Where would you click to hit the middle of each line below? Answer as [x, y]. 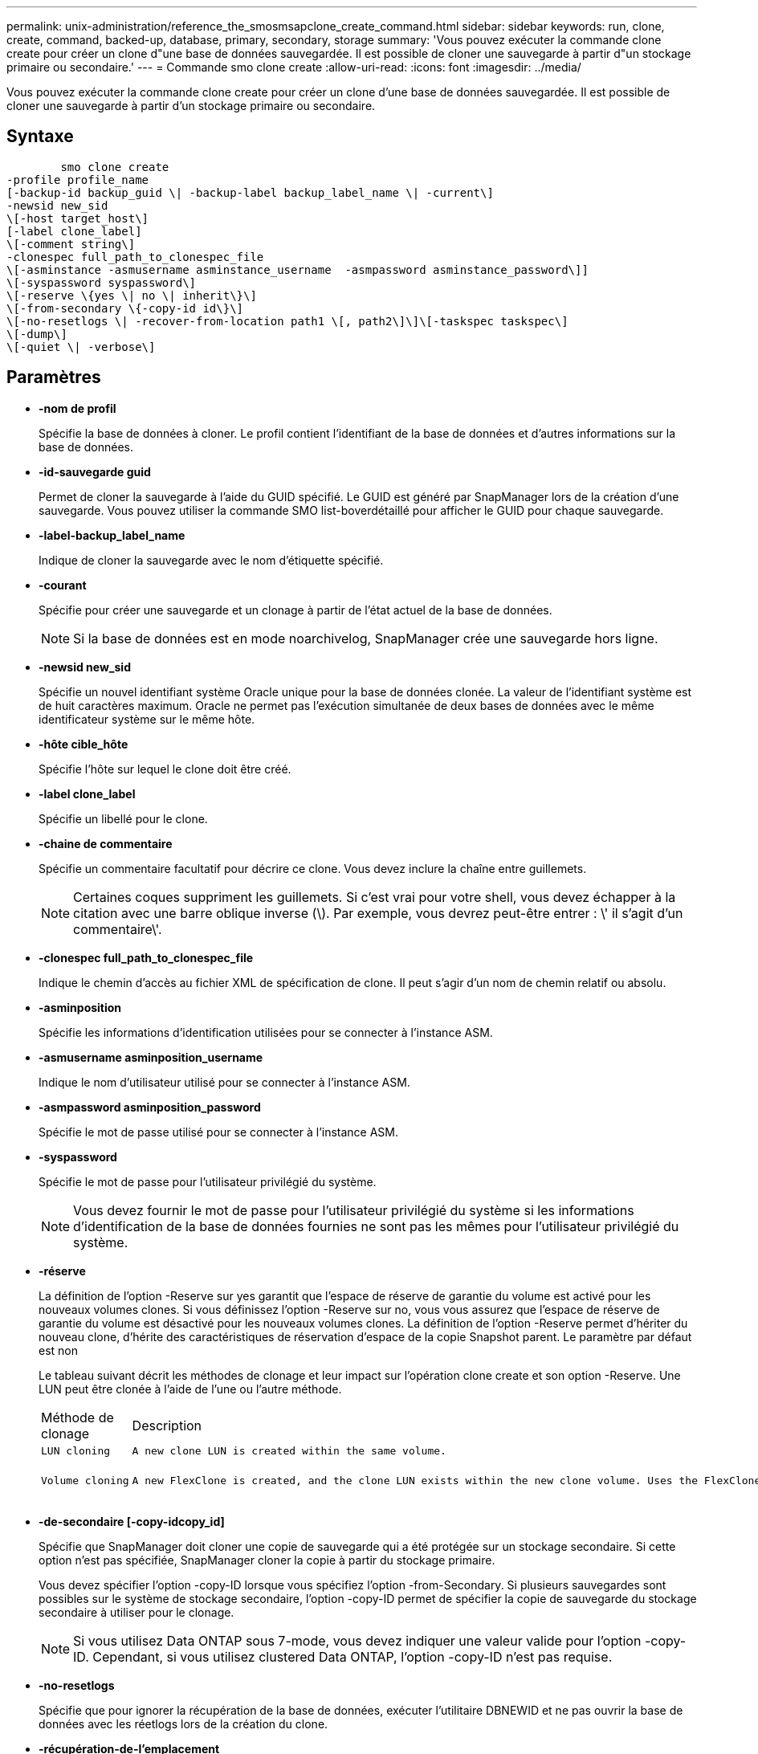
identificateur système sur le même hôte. [147, 719]
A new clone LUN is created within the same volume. [289, 1450]
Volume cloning [85, 1480]
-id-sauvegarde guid [95, 471]
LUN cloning [76, 1450]
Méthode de [77, 1417]
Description [167, 1425]
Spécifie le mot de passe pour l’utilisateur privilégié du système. [208, 1181]
